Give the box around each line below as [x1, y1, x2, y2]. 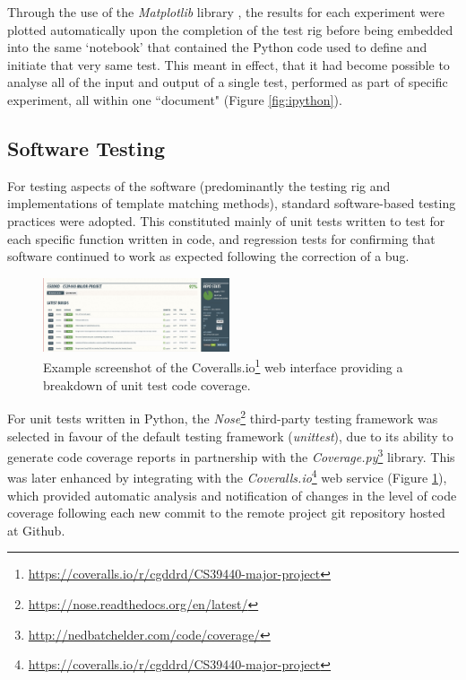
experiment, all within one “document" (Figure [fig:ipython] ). [7, 90, 342, 109]
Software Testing [7, 134, 166, 161]
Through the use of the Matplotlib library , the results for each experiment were [7, 3, 444, 21]
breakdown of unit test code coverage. [43, 375, 251, 394]
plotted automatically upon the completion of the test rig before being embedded [7, 20, 453, 39]
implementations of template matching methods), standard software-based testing [7, 194, 456, 213]
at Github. [7, 520, 65, 539]
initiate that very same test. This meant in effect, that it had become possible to [7, 55, 450, 74]
